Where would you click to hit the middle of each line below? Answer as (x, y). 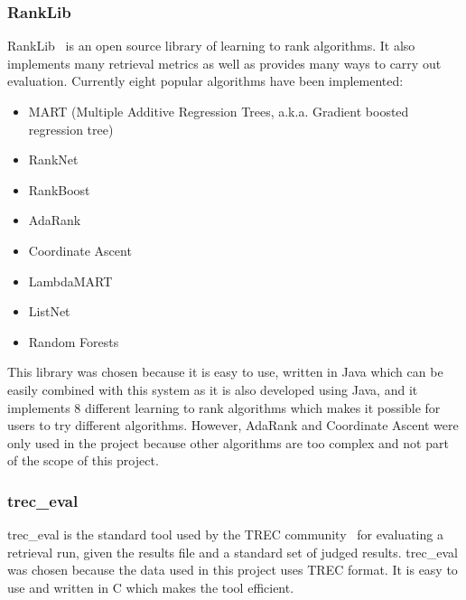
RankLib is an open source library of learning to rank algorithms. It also (211, 46)
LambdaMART (70, 281)
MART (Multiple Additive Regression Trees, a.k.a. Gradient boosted (219, 111)
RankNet (53, 159)
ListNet (49, 311)
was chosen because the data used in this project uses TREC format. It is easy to (233, 570)
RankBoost (59, 189)
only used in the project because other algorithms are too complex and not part (228, 442)
